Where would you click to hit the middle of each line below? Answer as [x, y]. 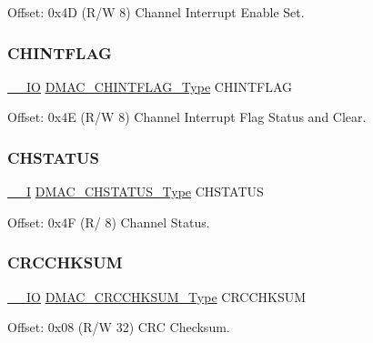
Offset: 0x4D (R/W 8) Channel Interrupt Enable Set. [156, 12]
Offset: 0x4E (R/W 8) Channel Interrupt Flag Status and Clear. [187, 117]
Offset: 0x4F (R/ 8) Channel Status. [109, 222]
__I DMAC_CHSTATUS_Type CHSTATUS [136, 192]
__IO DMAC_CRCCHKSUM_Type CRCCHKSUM [157, 296]
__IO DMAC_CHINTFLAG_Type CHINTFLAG [150, 86]
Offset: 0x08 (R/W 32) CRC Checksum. [119, 327]
